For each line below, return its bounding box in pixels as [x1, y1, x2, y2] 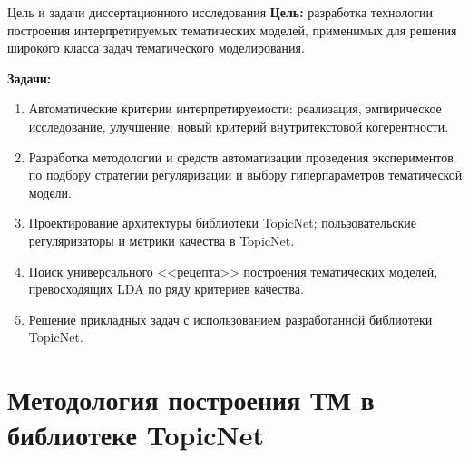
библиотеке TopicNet [7, 416, 265, 453]
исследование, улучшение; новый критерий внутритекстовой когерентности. [28, 116, 449, 135]
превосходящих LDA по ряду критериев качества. [28, 279, 304, 298]
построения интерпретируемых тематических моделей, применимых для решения [7, 20, 457, 39]
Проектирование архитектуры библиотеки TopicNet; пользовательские [28, 213, 417, 232]
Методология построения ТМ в [7, 381, 375, 418]
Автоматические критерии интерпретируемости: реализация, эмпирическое [28, 99, 442, 118]
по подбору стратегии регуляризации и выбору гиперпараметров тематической [28, 165, 463, 184]
